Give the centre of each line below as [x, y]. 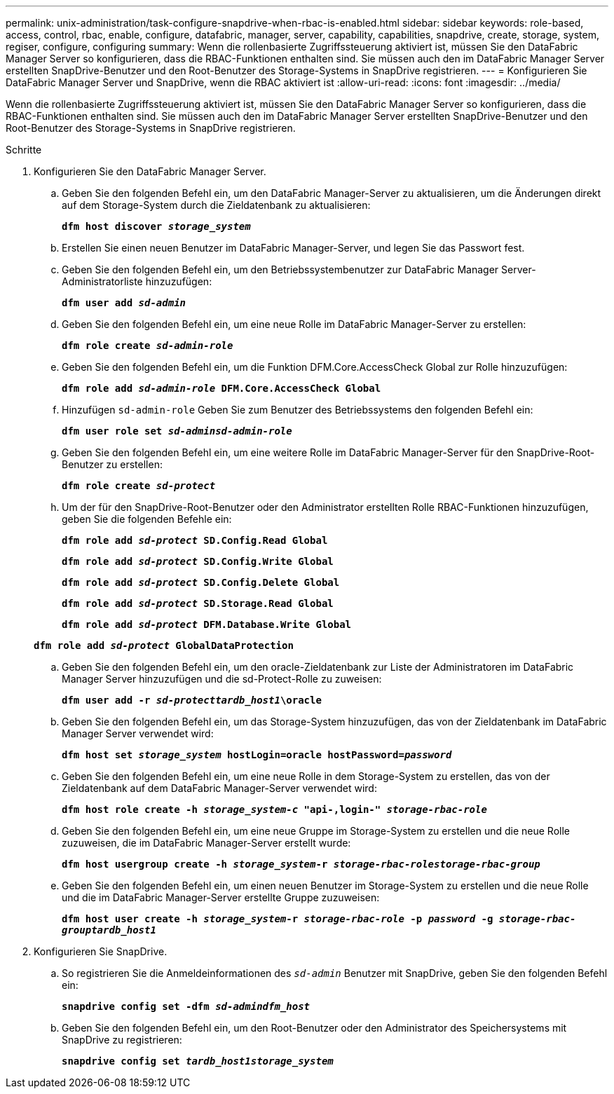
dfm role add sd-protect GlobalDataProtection [164, 645]
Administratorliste [102, 281]
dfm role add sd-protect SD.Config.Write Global [198, 561]
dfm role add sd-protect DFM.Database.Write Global [207, 624]
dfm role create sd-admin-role [148, 346]
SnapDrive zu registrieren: [122, 1040]
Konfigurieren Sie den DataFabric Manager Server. [150, 171]
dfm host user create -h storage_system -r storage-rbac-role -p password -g [278, 919]
